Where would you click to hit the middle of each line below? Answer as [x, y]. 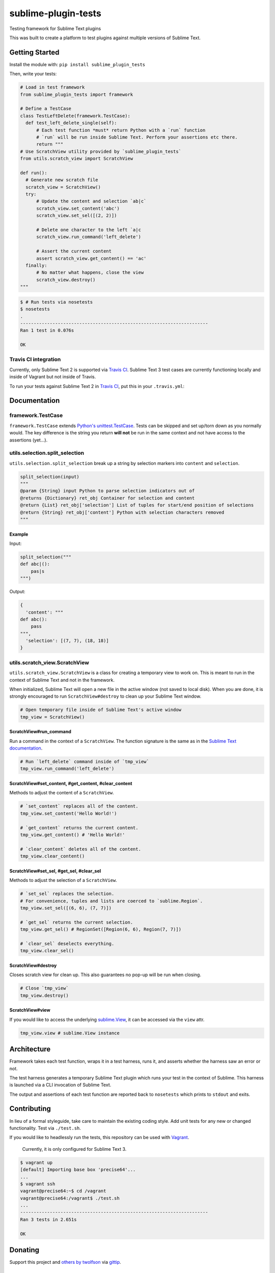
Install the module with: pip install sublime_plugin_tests [77, 64]
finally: [36, 265]
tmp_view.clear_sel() [47, 951]
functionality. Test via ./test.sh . [45, 1128]
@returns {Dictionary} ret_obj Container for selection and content [107, 498]
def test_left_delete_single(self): [71, 123]
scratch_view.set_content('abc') [78, 208]
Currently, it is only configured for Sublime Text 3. [74, 1149]
